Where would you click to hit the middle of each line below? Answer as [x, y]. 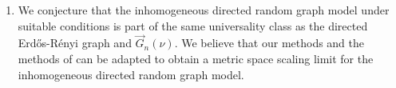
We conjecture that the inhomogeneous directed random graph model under [204, 10]
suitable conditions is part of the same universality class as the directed [193, 25]
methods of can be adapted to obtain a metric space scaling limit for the [196, 58]
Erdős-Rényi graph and [75, 43]
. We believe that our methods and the [269, 43]
